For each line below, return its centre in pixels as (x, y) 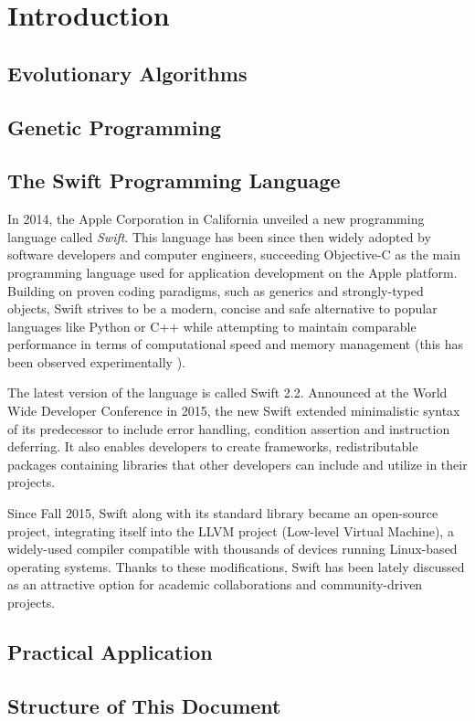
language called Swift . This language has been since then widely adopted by (219, 236)
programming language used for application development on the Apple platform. (232, 272)
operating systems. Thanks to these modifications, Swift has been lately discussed (236, 566)
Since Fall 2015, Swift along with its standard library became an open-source (223, 513)
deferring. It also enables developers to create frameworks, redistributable (213, 446)
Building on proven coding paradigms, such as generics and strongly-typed (216, 290)
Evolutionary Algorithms (127, 73)
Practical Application (110, 652)
